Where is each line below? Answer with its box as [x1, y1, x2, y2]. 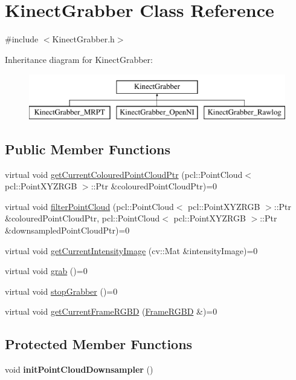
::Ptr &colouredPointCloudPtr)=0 [91, 180, 217, 192]
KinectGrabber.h [52, 33, 115, 45]
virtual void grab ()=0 [5, 264, 88, 277]
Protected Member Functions [5, 335, 193, 353]
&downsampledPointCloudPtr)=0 [5, 224, 130, 237]
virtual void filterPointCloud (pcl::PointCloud [5, 200, 174, 212]
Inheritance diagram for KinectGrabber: [5, 53, 153, 65]
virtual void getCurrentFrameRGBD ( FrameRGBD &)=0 [5, 305, 217, 318]
